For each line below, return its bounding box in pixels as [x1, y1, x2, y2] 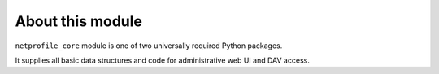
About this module [15, 12, 142, 30]
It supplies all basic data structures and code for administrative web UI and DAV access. [15, 55, 311, 65]
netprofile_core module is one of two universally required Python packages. [15, 41, 283, 50]
